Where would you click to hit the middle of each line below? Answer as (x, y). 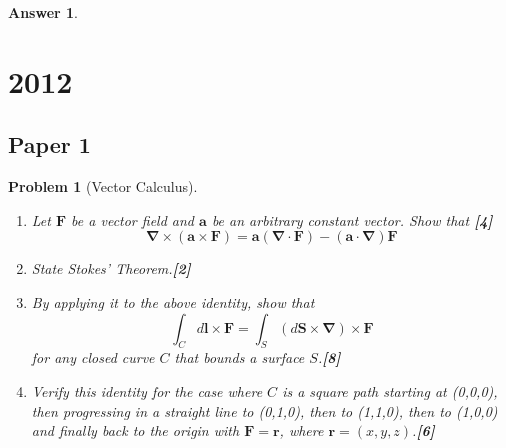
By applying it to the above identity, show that (173, 301)
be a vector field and (133, 219)
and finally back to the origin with (135, 430)
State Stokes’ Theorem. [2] (111, 268)
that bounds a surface (239, 357)
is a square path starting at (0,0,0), (390, 390)
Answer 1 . (43, 12)
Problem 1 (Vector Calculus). (103, 186)
